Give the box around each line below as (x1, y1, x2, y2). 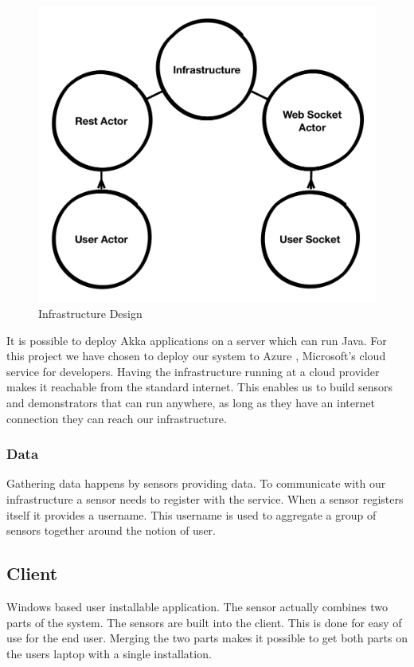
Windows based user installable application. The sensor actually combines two (6, 598, 388, 614)
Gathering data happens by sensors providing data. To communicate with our (6, 475, 386, 492)
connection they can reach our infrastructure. (6, 410, 227, 426)
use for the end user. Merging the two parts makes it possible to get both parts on (6, 630, 408, 646)
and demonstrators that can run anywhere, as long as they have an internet (6, 394, 375, 410)
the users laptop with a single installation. (6, 645, 212, 661)
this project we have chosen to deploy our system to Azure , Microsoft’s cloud (6, 347, 386, 364)
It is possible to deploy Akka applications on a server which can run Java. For (6, 332, 387, 348)
